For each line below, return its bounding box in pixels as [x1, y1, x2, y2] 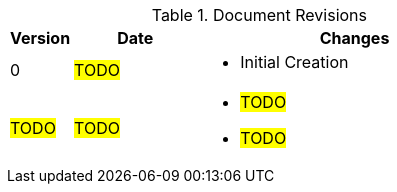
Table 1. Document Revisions [151, 5, 368, 25]
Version [10, 28, 71, 48]
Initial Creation [240, 52, 349, 72]
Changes [319, 28, 390, 48]
